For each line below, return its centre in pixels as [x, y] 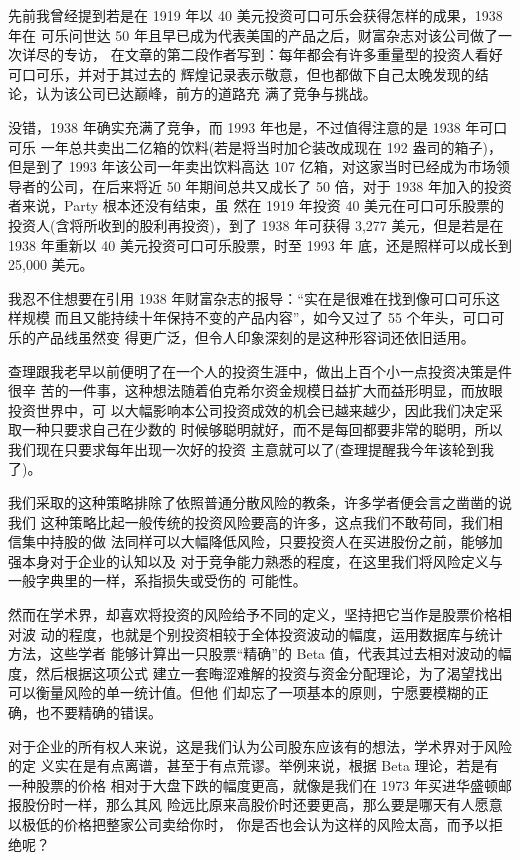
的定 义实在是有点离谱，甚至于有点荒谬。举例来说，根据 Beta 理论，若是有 [253, 765]
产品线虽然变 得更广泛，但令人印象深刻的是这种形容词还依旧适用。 [255, 336]
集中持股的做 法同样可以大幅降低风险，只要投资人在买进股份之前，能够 [255, 541]
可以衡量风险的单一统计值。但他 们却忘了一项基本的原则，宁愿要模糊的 [241, 692]
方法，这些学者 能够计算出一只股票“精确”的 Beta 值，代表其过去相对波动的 [253, 653]
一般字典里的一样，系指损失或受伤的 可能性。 [157, 580]
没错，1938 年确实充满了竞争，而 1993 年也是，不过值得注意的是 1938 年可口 [258, 126]
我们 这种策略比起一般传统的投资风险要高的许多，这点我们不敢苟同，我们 [248, 521]
